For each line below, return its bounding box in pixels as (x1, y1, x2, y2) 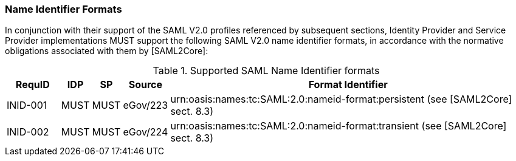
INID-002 (7, 126, 49, 139)
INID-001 (7, 99, 47, 112)
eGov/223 (123, 99, 168, 112)
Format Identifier (308, 78, 388, 91)
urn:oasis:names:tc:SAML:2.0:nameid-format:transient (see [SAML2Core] (170, 120, 507, 132)
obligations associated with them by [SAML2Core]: (5, 46, 208, 57)
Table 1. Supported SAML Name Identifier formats (153, 64, 380, 77)
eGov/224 (123, 126, 168, 139)
